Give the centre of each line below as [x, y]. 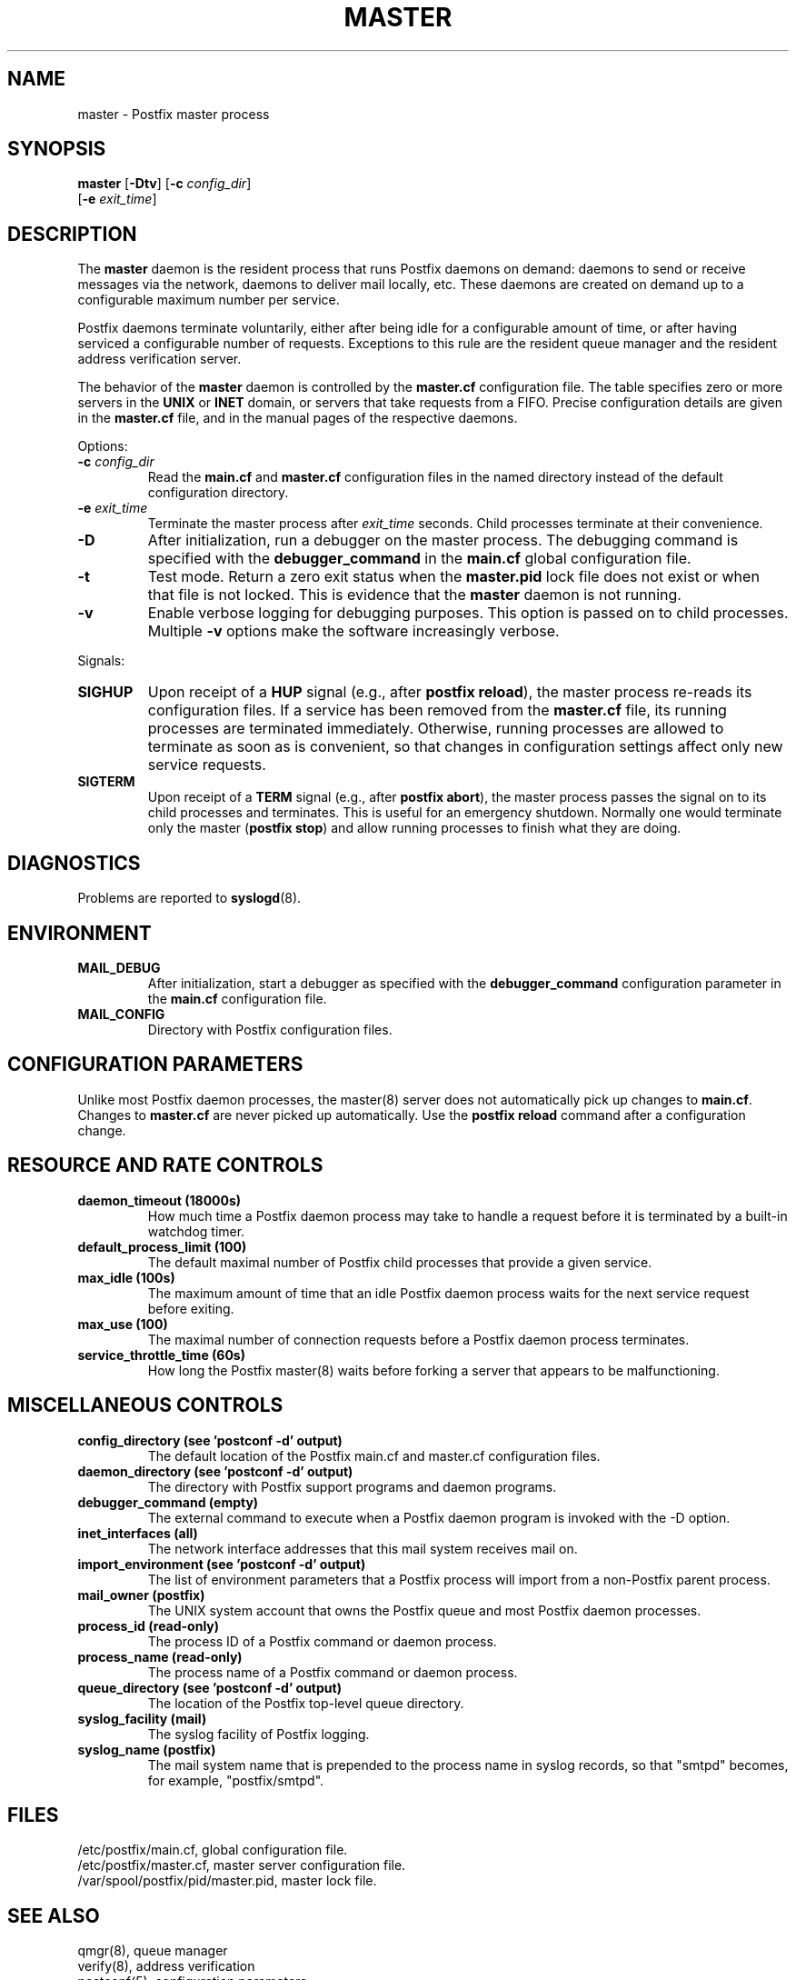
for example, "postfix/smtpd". [236, 1780]
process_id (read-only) [149, 1625]
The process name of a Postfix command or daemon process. [333, 1672]
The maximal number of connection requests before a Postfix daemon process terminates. [418, 1339]
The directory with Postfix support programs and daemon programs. [352, 1486]
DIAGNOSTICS [74, 863]
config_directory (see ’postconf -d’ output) [210, 1440]
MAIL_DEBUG [119, 967]
